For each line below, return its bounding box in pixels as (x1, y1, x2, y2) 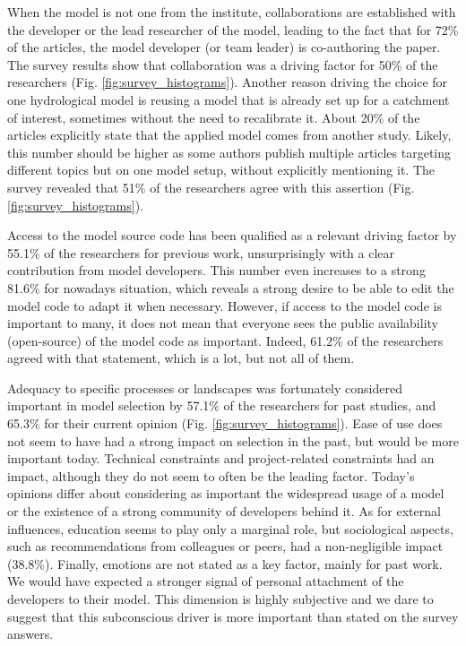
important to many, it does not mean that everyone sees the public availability (7, 314, 438, 332)
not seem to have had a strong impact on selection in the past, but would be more (7, 431, 459, 450)
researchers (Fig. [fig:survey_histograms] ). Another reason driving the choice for (7, 73, 448, 91)
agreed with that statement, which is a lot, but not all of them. (7, 349, 355, 367)
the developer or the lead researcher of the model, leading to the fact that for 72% (7, 20, 459, 39)
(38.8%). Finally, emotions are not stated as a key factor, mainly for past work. (7, 554, 443, 573)
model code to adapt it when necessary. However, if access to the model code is (7, 296, 442, 314)
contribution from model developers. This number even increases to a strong (7, 261, 426, 280)
